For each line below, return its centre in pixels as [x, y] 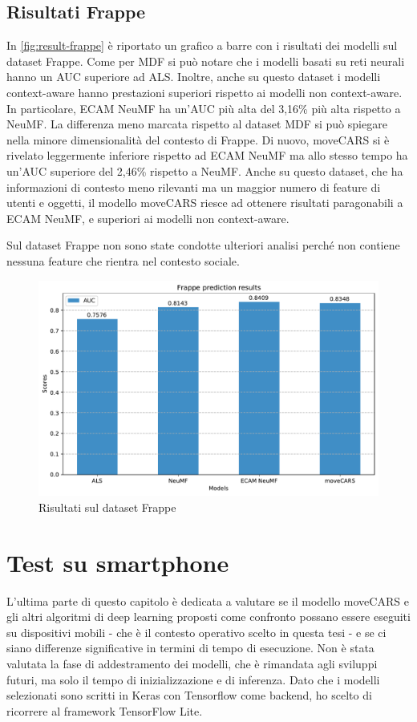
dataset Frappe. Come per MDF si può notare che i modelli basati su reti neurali [206, 61]
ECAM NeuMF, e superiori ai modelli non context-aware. [148, 218]
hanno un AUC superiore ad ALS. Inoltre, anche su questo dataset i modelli [194, 77]
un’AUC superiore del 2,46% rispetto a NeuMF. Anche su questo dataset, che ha [205, 170]
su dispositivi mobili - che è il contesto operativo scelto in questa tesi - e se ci [196, 632]
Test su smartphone [118, 562]
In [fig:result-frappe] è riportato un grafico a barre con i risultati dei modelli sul [202, 45]
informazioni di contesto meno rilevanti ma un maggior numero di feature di [194, 187]
